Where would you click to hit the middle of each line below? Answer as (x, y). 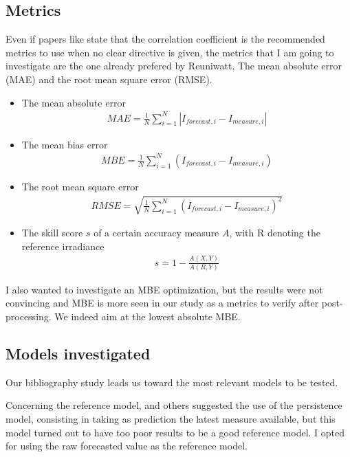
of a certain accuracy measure (156, 232)
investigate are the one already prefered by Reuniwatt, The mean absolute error (174, 66)
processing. (29, 316)
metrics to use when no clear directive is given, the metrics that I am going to (170, 52)
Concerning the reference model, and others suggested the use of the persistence (174, 405)
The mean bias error (65, 144)
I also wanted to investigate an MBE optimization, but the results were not (164, 289)
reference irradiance (63, 246)
